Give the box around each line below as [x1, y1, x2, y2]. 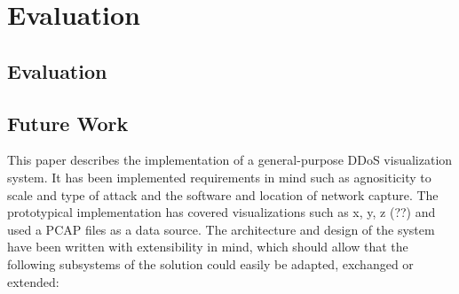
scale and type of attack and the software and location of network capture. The [7, 185, 439, 204]
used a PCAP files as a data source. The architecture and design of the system [7, 220, 435, 238]
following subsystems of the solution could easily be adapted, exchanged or [7, 254, 414, 273]
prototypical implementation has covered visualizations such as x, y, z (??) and [7, 203, 436, 221]
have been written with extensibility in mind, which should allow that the [7, 237, 408, 256]
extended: [7, 272, 59, 290]
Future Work [7, 109, 129, 136]
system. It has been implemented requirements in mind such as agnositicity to [7, 167, 431, 186]
